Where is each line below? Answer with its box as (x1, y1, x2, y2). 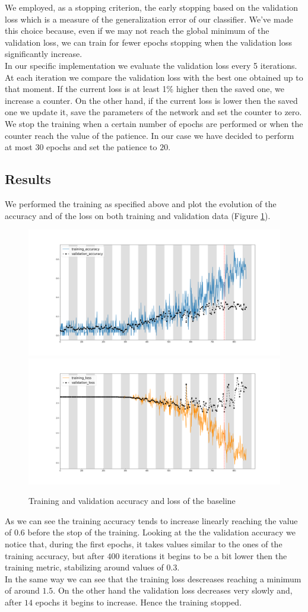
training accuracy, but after (5, 549, 104, 562)
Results (5, 170, 51, 188)
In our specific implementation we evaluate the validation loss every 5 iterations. (5, 59, 297, 71)
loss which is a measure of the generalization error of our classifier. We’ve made (5, 12, 293, 25)
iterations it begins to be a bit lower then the (122, 549, 287, 562)
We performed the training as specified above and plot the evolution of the (5, 197, 277, 210)
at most (5, 141, 33, 153)
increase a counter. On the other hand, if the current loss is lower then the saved (5, 94, 298, 106)
